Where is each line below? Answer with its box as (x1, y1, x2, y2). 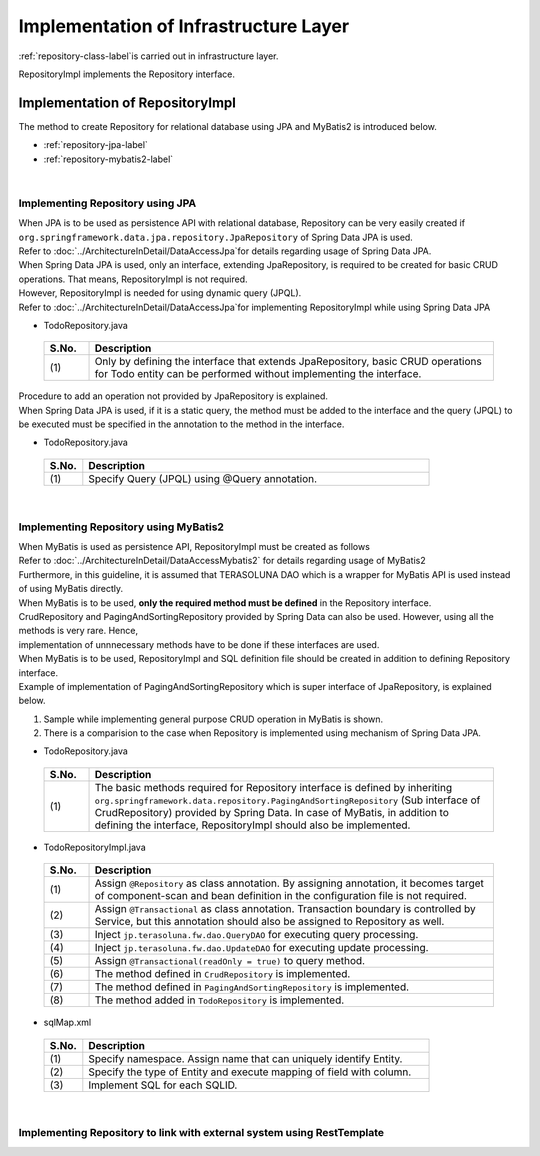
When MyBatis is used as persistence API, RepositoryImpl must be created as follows (18, 540, 370, 552)
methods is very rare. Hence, (18, 625, 139, 637)
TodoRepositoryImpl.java (43, 841, 147, 853)
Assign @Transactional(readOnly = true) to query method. (94, 954, 365, 968)
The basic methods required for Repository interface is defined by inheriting (94, 780, 453, 794)
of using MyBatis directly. (18, 583, 124, 595)
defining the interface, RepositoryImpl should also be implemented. (94, 818, 411, 832)
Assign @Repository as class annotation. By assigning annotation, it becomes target (94, 876, 485, 890)
